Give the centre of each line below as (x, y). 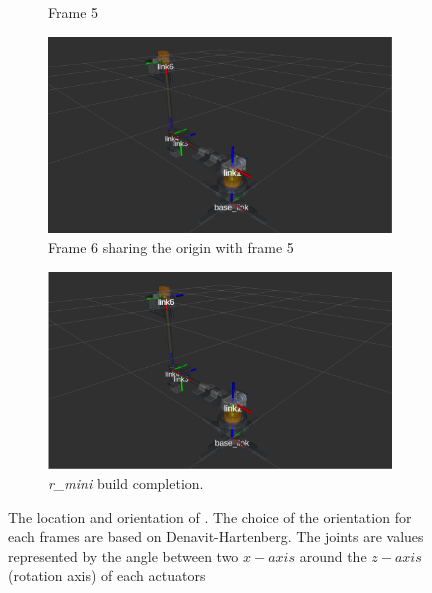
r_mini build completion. (126, 482)
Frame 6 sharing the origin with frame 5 (171, 247)
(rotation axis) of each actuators (107, 575)
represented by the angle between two (123, 555)
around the (333, 555)
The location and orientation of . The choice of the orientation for (210, 516)
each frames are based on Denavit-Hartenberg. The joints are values (216, 536)
